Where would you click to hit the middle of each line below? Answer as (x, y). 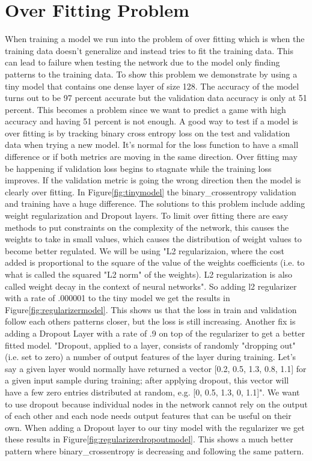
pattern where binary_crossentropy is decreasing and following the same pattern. (154, 450)
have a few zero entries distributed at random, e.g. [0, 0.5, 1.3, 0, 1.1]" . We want (152, 392)
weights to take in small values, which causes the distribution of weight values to (153, 239)
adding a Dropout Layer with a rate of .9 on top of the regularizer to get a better (155, 333)
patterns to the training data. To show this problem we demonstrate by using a (151, 74)
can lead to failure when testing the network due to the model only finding (142, 62)
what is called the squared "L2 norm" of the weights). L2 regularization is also (149, 274)
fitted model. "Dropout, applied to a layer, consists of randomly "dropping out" (150, 345)
